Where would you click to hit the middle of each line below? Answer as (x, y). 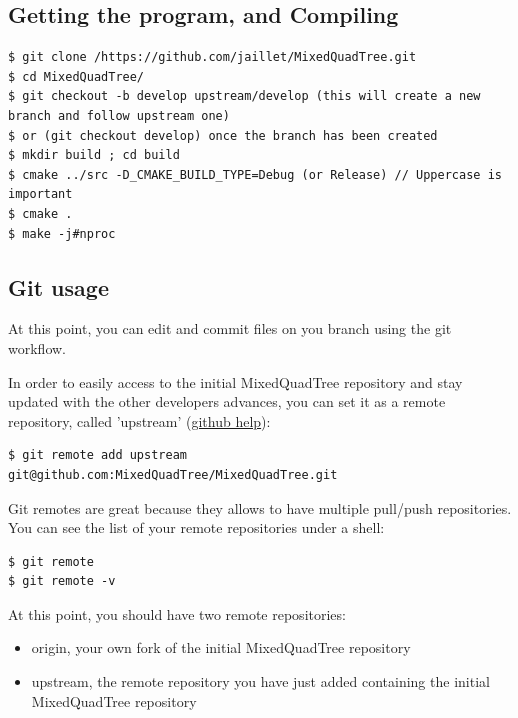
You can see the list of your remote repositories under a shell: (196, 527)
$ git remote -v (62, 581)
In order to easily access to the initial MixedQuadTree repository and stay (235, 381)
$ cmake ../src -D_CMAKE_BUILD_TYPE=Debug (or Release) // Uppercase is (255, 174)
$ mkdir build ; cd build (94, 155)
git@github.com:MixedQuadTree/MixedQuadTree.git (173, 474)
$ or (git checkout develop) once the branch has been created (223, 135)
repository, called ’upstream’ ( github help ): (139, 420)
